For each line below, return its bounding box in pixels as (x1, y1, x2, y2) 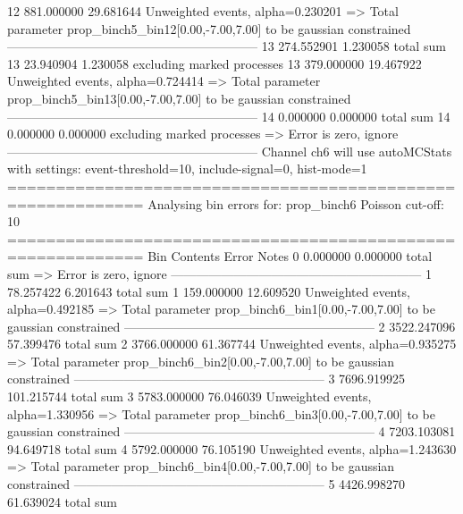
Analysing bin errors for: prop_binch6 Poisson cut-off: (147, 194, 444, 213)
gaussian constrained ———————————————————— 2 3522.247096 (7, 316, 456, 335)
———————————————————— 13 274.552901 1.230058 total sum (7, 37, 446, 55)
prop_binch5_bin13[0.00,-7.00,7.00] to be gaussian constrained (7, 88, 351, 107)
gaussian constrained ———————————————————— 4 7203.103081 (7, 422, 456, 441)
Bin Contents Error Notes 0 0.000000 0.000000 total (147, 247, 433, 265)
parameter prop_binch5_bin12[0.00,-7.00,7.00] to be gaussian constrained (7, 19, 411, 38)
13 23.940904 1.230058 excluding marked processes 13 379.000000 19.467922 (7, 54, 422, 72)
